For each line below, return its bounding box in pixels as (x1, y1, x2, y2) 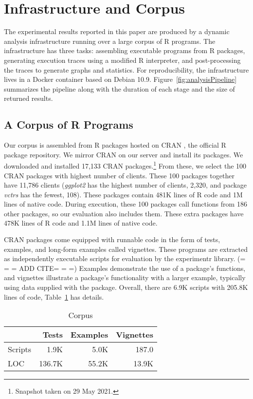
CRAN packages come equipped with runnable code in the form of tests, (4, 234, 220, 245)
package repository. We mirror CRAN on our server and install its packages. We (4, 149, 243, 159)
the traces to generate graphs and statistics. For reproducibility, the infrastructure (4, 64, 249, 75)
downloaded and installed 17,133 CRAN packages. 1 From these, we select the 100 (4, 159, 247, 171)
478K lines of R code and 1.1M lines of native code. (4, 218, 158, 228)
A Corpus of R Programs (4, 117, 133, 132)
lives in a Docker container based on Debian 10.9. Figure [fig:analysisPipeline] (4, 74, 237, 84)
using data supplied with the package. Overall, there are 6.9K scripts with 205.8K (4, 282, 248, 292)
